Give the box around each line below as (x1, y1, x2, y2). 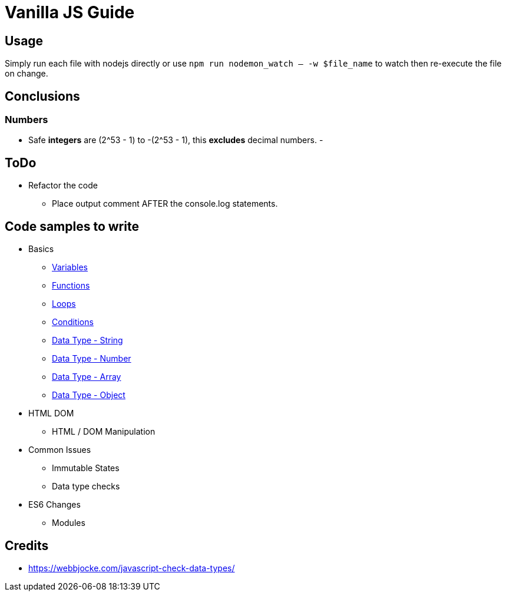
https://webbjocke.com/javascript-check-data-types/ (28, 562, 235, 573)
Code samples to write (5, 218, 139, 234)
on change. (5, 68, 48, 79)
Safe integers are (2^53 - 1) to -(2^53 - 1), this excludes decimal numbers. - (28, 135, 323, 145)
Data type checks (52, 481, 120, 492)
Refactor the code (28, 180, 98, 191)
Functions (52, 280, 90, 291)
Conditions (52, 317, 94, 327)
